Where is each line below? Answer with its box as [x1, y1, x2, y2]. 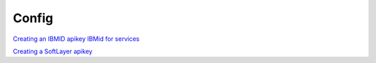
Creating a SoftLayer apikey [13, 47, 93, 55]
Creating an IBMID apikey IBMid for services [13, 35, 140, 43]
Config [13, 10, 54, 26]
